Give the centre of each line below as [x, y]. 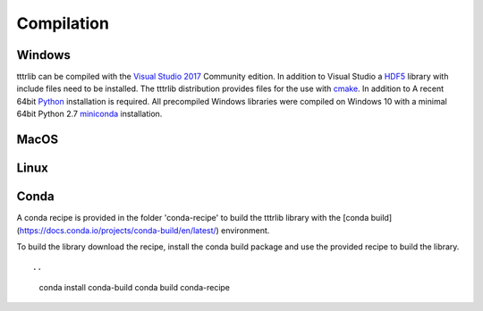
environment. [245, 230]
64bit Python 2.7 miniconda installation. [89, 114]
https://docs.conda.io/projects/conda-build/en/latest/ [118, 230]
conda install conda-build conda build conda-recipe [135, 287]
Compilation [63, 23]
